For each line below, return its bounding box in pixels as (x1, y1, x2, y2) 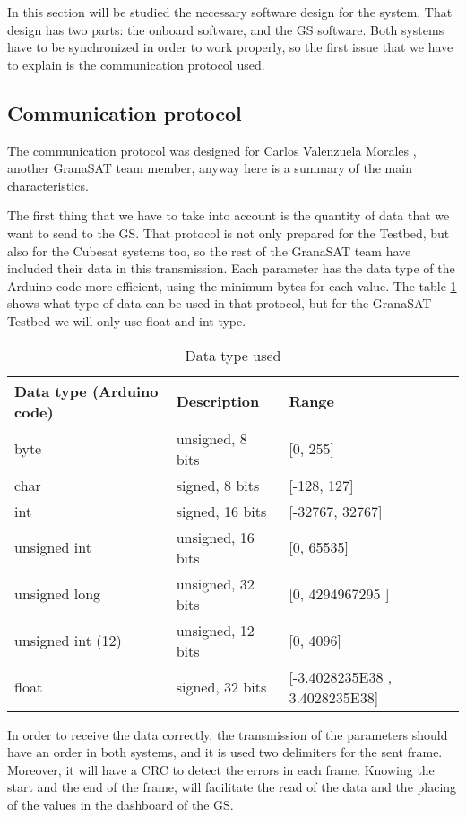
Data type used (185, 344, 281, 365)
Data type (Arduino (14, 380, 159, 401)
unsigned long (14, 583, 101, 605)
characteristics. (7, 176, 89, 194)
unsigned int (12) (14, 630, 122, 651)
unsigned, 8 (176, 427, 247, 449)
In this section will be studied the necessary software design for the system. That (7, 3, 453, 21)
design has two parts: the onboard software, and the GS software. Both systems (7, 20, 444, 39)
